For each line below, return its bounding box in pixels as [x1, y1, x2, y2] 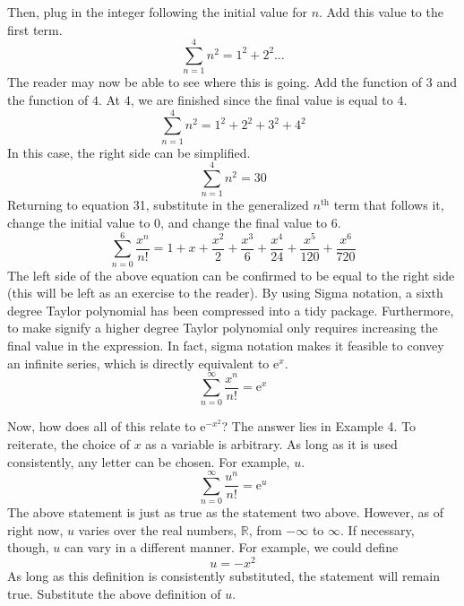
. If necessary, [340, 520, 415, 539]
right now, [7, 520, 64, 539]
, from [248, 520, 282, 539]
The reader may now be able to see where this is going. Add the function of [7, 73, 423, 91]
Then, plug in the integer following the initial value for [7, 3, 307, 21]
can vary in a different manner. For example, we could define [64, 538, 399, 557]
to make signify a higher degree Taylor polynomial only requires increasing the [7, 318, 438, 337]
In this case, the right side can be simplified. [7, 143, 251, 161]
